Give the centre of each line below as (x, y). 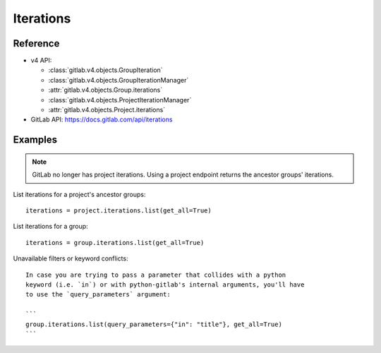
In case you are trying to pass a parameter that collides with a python (156, 275)
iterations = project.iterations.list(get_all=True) (119, 210)
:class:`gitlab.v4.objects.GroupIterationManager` (119, 80)
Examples (35, 140)
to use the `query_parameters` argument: (98, 294)
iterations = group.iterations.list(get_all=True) (115, 243)
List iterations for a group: (50, 227)
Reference (36, 43)
